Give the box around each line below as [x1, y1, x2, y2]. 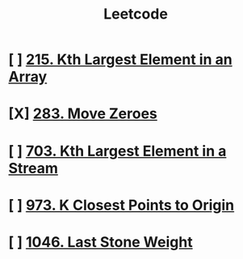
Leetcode [103, 5, 168, 23]
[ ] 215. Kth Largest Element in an [8, 50, 233, 69]
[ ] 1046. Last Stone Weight [8, 232, 193, 251]
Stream [8, 159, 59, 177]
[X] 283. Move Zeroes [8, 104, 157, 123]
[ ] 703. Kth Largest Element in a [8, 142, 227, 160]
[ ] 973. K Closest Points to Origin [8, 196, 235, 214]
